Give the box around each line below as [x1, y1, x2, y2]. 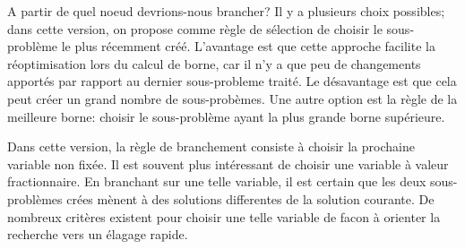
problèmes [7, 189, 63, 208]
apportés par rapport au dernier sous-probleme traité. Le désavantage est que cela [7, 72, 457, 90]
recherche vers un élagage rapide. [7, 225, 188, 244]
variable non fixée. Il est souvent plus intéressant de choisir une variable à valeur [7, 154, 449, 173]
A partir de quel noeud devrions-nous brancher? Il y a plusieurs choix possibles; [7, 2, 445, 20]
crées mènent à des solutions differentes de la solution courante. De [66, 189, 435, 208]
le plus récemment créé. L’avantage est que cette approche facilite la [61, 37, 435, 56]
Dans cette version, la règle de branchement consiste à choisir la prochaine [7, 137, 415, 156]
